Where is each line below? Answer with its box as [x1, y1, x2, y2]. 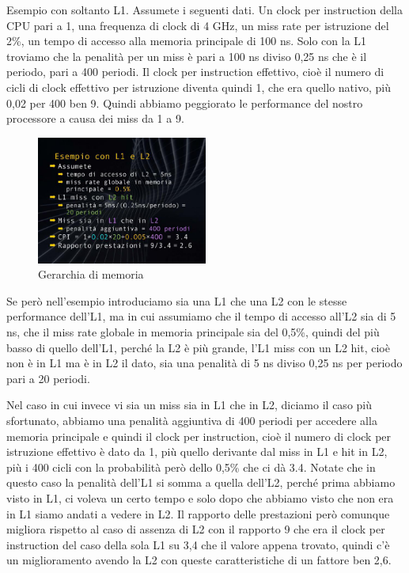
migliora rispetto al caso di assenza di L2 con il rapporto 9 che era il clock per [6, 521, 385, 537]
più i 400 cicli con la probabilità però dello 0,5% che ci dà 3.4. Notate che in [6, 458, 376, 475]
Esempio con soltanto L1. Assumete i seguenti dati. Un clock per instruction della [6, 2, 403, 17]
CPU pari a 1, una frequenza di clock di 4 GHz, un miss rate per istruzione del [6, 17, 389, 33]
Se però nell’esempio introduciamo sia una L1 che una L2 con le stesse [6, 292, 347, 309]
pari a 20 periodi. [6, 370, 90, 386]
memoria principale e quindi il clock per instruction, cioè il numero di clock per [6, 427, 392, 444]
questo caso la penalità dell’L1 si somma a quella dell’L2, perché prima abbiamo [6, 474, 396, 491]
